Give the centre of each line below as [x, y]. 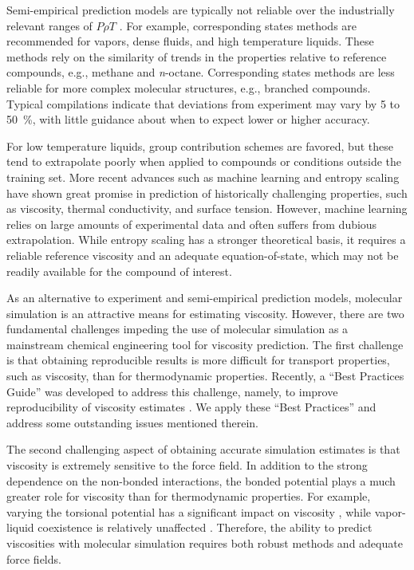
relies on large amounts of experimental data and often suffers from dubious [192, 224]
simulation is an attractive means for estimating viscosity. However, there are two [205, 313]
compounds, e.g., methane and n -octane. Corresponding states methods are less [201, 72]
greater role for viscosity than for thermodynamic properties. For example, [189, 496]
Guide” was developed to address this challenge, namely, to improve [172, 391]
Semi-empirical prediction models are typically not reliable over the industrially [201, 10]
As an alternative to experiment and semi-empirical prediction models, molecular [205, 298]
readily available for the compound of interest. [119, 271]
